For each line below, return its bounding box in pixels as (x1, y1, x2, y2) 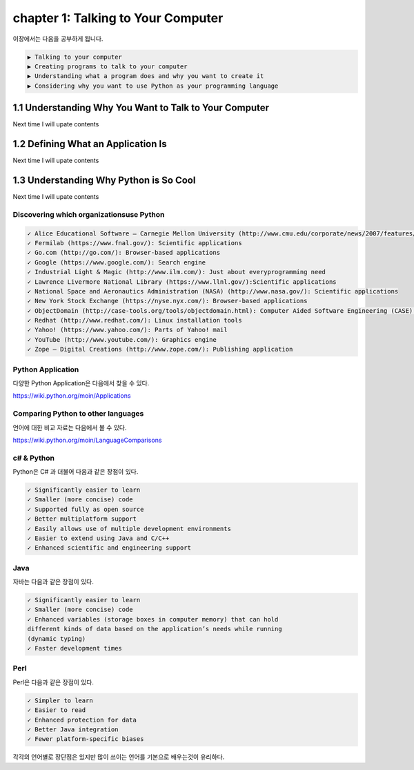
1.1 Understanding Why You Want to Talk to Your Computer (12, 102, 269, 114)
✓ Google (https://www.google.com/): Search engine (27, 258, 206, 266)
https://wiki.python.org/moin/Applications (12, 392, 131, 400)
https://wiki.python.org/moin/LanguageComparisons (12, 436, 162, 444)
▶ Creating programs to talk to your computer (27, 62, 188, 70)
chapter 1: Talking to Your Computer (12, 10, 224, 26)
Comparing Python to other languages (12, 409, 144, 418)
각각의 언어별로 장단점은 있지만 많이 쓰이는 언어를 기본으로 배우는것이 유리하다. (12, 753, 225, 761)
